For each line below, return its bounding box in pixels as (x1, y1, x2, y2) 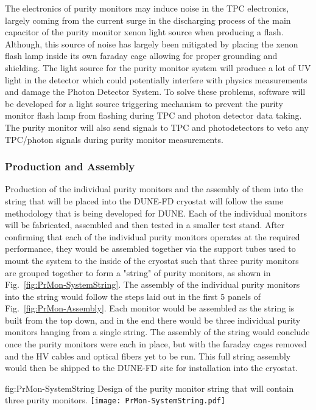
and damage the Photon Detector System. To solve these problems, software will (5, 85, 306, 98)
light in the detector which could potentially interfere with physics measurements (5, 73, 307, 86)
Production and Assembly (5, 159, 135, 174)
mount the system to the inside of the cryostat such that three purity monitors (5, 254, 299, 266)
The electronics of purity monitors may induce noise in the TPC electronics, (5, 2, 289, 14)
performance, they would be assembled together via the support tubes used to (5, 242, 296, 255)
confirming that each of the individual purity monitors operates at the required (5, 230, 300, 243)
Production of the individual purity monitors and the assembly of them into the (5, 182, 303, 195)
